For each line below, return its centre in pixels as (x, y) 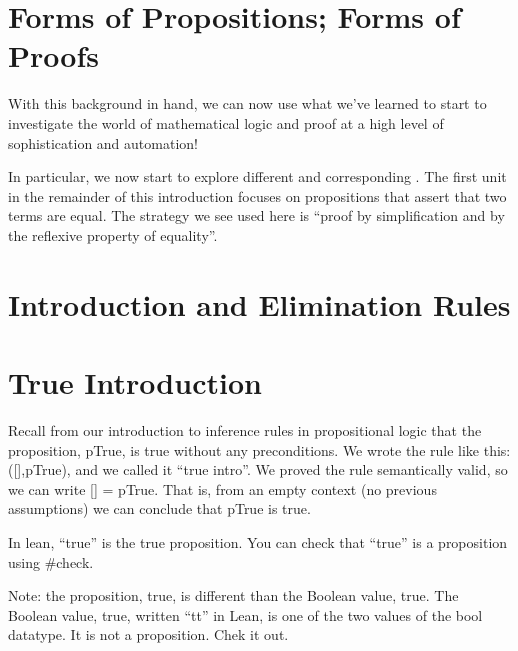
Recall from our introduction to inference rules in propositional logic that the (245, 429)
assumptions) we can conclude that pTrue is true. (159, 508)
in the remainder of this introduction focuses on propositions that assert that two (257, 195)
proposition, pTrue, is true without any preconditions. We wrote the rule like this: (259, 449)
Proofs (53, 55)
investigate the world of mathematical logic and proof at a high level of (226, 122)
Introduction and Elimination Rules (259, 303)
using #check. (51, 561)
